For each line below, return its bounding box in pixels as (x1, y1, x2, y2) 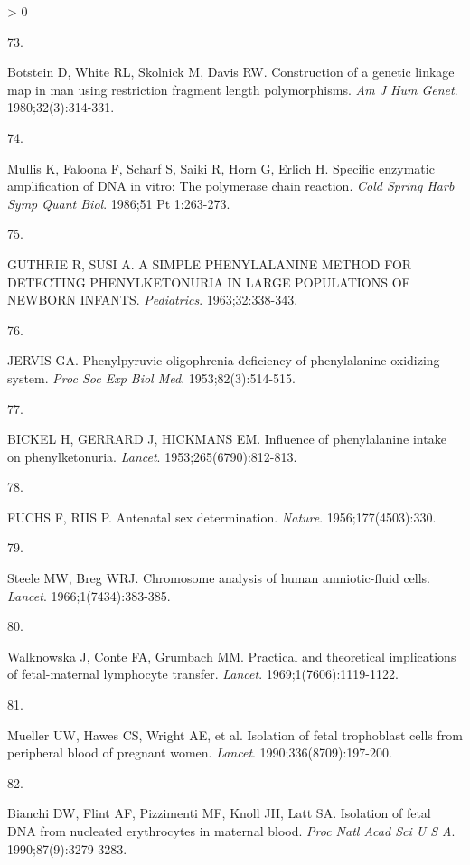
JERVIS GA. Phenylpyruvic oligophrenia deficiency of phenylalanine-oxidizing (7, 351, 440, 370)
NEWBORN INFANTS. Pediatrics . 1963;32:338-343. (7, 290, 298, 309)
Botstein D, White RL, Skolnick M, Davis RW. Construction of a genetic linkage (7, 62, 455, 81)
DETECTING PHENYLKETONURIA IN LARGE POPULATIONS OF (7, 272, 410, 291)
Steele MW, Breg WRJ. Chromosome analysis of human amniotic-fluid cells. (7, 569, 431, 588)
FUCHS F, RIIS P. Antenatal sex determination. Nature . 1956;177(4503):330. (7, 507, 437, 526)
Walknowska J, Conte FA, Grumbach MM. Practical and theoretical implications (7, 646, 456, 665)
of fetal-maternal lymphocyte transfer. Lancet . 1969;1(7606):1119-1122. (7, 664, 399, 683)
